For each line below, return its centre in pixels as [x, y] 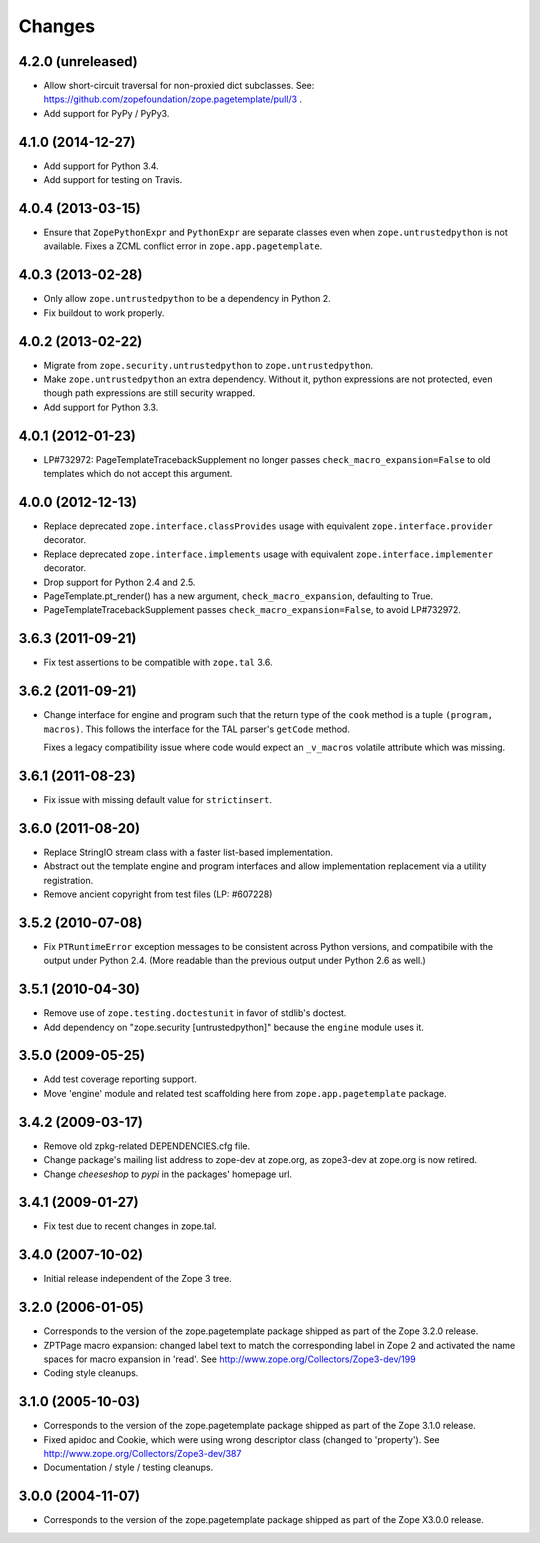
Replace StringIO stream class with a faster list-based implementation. [188, 852]
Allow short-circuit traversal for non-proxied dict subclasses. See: [179, 86]
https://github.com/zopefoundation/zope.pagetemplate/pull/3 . [173, 99]
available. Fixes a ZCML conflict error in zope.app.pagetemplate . [183, 246]
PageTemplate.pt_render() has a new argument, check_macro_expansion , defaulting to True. [238, 596]
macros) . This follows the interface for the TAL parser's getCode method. [196, 729]
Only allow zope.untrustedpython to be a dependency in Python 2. [187, 299]
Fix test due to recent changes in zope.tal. [130, 1226]
